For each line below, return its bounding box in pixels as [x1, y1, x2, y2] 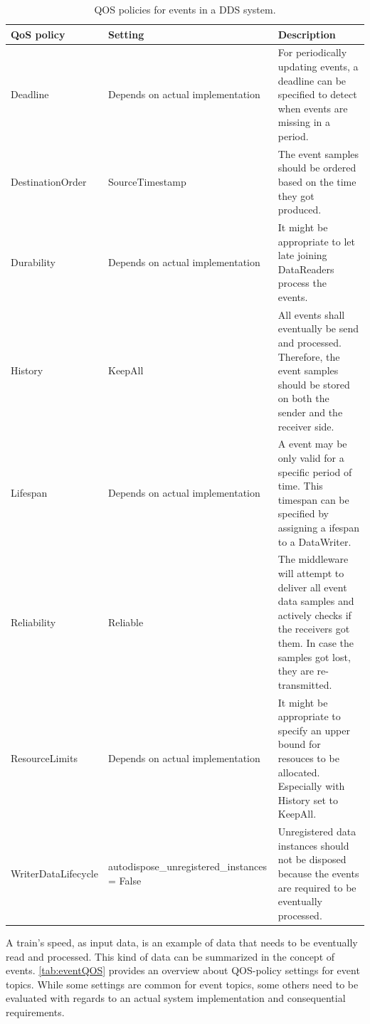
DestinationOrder [11, 174, 87, 189]
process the [277, 275, 327, 290]
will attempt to [277, 566, 344, 581]
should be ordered [277, 160, 356, 175]
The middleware [277, 551, 349, 566]
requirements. [6, 1004, 65, 1019]
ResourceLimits [11, 751, 78, 766]
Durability [11, 255, 55, 270]
